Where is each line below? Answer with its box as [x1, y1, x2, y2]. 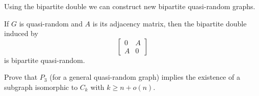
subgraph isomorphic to [4, 81, 78, 92]
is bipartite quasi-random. [4, 54, 85, 65]
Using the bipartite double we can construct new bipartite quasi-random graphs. [4, 1, 255, 11]
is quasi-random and [19, 18, 83, 28]
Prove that [4, 72, 38, 82]
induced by [4, 28, 38, 39]
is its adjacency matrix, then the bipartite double [92, 18, 247, 28]
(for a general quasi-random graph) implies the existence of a [49, 72, 240, 82]
